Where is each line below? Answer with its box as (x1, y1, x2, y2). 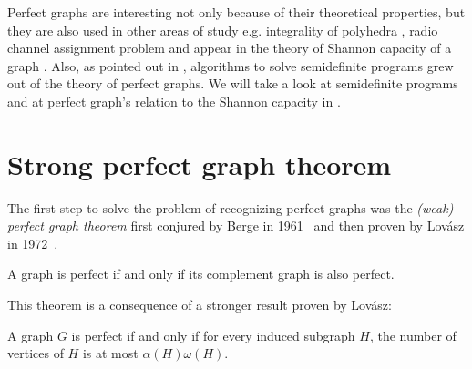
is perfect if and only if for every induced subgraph (71, 325, 355, 344)
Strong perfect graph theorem (7, 145, 392, 182)
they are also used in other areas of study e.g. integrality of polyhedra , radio (7, 20, 438, 39)
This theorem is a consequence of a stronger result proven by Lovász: (7, 295, 392, 314)
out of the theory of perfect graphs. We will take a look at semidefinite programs (7, 74, 458, 93)
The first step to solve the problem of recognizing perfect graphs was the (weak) (7, 198, 454, 217)
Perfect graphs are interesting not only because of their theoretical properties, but (7, 3, 466, 21)
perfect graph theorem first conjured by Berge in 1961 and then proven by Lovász (7, 216, 465, 235)
